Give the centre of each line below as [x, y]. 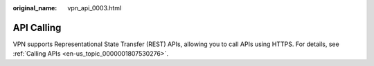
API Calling [37, 27]
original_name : [35, 8]
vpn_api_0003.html [95, 8]
